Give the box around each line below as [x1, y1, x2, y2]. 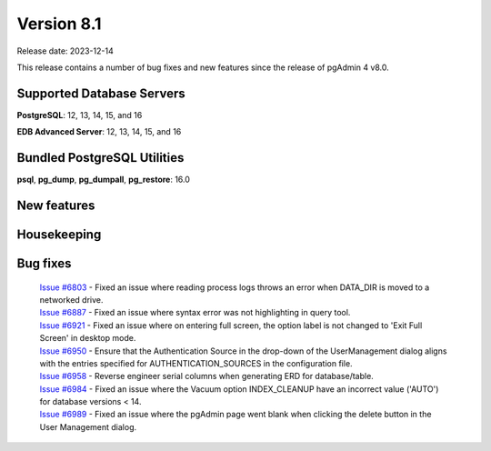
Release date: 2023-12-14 [16, 45, 114, 56]
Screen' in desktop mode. [39, 333, 136, 344]
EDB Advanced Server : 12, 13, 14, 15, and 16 [16, 126, 182, 137]
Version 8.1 [16, 14, 102, 34]
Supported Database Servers [16, 85, 185, 101]
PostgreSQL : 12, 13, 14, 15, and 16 [16, 109, 143, 120]
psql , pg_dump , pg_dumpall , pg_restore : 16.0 [16, 174, 191, 185]
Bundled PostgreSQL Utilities [16, 150, 185, 165]
